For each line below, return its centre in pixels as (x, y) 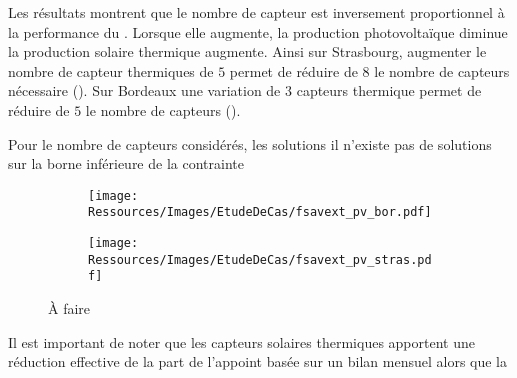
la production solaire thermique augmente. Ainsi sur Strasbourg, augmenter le (247, 51)
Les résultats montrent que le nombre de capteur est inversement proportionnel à (256, 12)
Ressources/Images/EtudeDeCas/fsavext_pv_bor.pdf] (260, 212)
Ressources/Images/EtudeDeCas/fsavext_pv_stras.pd (260, 259)
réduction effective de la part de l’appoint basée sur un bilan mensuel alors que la (258, 361)
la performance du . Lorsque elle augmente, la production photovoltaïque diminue (258, 31)
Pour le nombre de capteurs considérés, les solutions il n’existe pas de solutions (250, 143)
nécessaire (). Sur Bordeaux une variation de (144, 90)
